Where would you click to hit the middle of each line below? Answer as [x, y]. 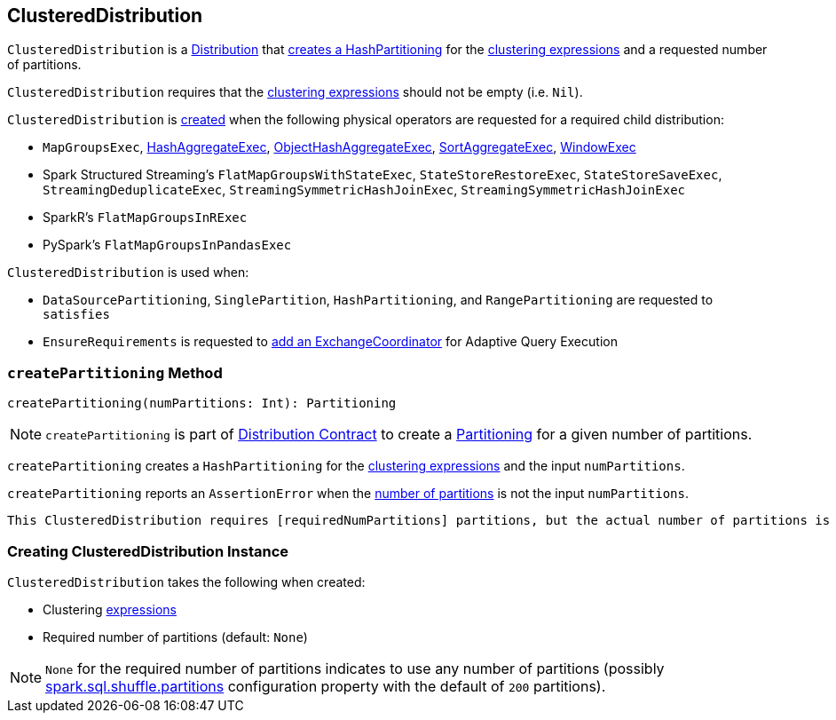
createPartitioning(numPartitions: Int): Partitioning [202, 404]
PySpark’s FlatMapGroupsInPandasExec [167, 245]
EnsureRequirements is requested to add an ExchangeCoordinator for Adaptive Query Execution [330, 342]
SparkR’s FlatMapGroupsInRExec [145, 218]
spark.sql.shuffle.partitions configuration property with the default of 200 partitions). [326, 686]
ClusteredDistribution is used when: [128, 273]
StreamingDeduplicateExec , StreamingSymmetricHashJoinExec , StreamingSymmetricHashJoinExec [364, 190]
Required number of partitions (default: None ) [175, 637]
